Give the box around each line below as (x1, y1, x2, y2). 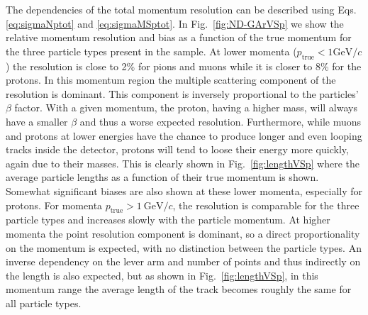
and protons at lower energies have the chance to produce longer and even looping (6, 128, 362, 143)
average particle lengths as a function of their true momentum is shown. (6, 170, 319, 184)
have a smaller (6, 114, 68, 128)
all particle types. (6, 295, 82, 310)
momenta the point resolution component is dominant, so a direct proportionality (6, 226, 360, 241)
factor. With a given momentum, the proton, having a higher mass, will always (14, 100, 357, 115)
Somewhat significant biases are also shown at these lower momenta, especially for (6, 183, 363, 198)
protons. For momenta (6, 197, 103, 212)
